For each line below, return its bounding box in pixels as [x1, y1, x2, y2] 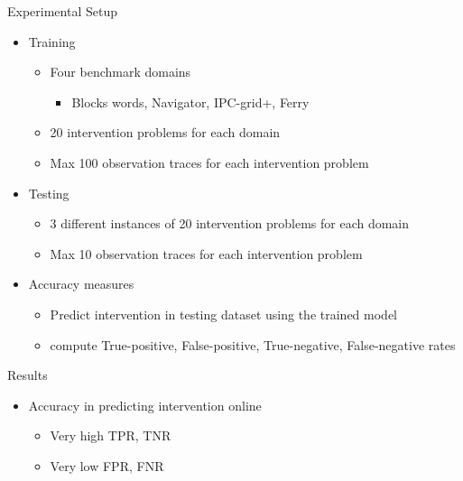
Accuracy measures [28, 274, 134, 293]
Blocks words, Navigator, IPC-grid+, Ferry [71, 92, 310, 111]
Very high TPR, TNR [50, 426, 171, 445]
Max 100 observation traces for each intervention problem [50, 153, 369, 171]
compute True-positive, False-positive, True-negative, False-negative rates [50, 335, 456, 354]
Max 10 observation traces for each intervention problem [50, 244, 363, 263]
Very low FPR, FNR [50, 456, 164, 475]
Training [28, 32, 76, 51]
